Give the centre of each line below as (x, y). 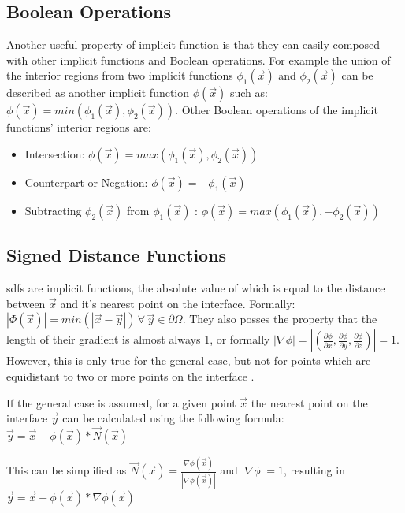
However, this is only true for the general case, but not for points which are (189, 361)
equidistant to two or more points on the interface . (130, 375)
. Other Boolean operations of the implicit (277, 110)
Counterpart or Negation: (86, 182)
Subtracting (53, 210)
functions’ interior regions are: (79, 127)
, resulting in (314, 470)
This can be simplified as (67, 470)
